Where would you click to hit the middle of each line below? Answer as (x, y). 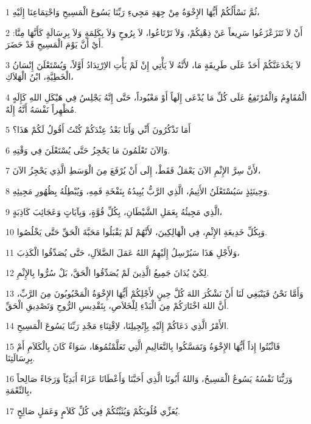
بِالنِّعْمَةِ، (19, 390)
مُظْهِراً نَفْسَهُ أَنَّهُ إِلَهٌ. (41, 109)
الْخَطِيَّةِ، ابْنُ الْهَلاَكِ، (40, 76)
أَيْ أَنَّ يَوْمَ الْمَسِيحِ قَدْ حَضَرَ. (54, 44)
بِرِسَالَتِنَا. (20, 358)
